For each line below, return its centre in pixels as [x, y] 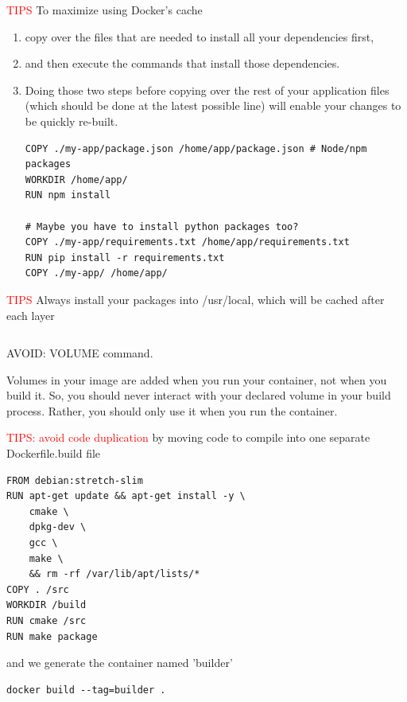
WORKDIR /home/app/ [76, 179]
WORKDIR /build [47, 605]
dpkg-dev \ [58, 527]
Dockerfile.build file [54, 453]
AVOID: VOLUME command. [80, 353]
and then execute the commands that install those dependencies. [182, 63]
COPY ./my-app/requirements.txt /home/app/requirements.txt [187, 242]
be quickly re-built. [72, 121]
